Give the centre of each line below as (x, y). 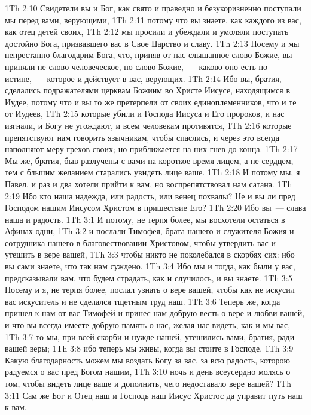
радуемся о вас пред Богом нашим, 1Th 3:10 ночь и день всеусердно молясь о (148, 372)
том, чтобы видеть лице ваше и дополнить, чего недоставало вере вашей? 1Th (148, 383)
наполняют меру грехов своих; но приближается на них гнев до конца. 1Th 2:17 (151, 149)
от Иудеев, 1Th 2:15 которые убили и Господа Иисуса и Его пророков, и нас (145, 113)
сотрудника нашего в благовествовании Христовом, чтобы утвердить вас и (140, 242)
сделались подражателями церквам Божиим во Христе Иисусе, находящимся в (148, 90)
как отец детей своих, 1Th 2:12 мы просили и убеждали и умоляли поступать (147, 31)
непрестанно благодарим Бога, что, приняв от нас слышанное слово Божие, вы (149, 55)
